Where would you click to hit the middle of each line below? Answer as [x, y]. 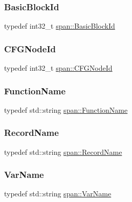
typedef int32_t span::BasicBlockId [60, 26]
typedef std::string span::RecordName [63, 151]
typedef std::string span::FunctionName [66, 109]
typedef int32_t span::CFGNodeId [58, 68]
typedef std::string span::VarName [58, 194]
